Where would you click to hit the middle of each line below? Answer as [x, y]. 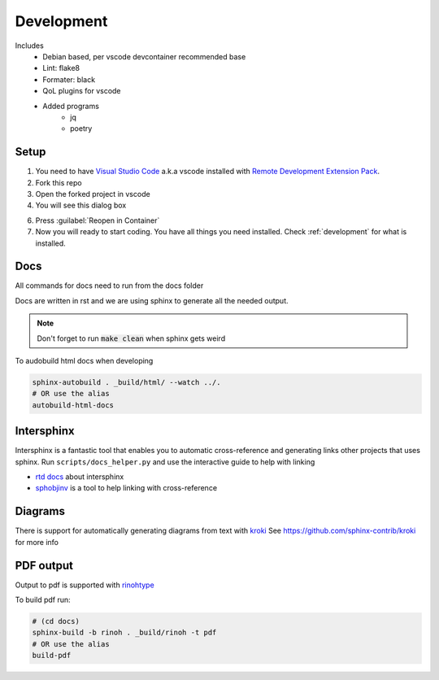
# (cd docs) [56, 621]
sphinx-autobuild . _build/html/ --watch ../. [126, 382]
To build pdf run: [43, 600]
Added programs [71, 106]
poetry [81, 129]
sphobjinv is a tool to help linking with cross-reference [126, 488]
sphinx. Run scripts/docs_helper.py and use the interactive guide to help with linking [165, 462]
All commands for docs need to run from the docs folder [109, 286]
